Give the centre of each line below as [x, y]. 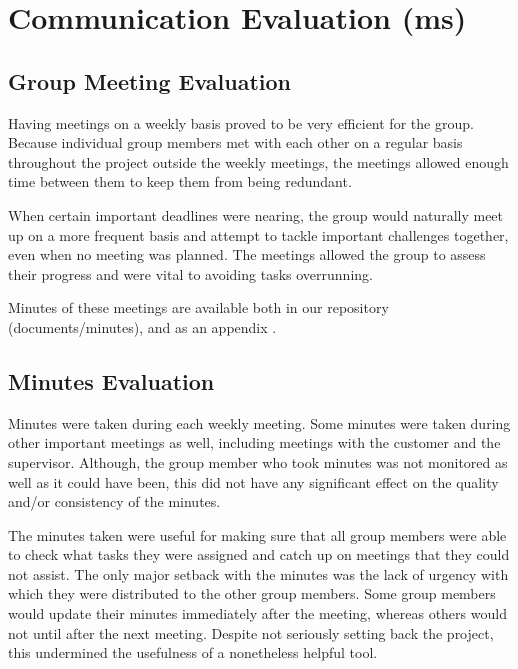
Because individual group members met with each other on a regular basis [235, 142]
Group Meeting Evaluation [150, 80]
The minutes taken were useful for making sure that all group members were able [257, 534]
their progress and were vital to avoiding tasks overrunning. [190, 273]
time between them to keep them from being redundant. [180, 181]
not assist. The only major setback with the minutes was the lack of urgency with [258, 573]
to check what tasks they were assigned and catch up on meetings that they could [259, 554]
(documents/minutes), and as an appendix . [142, 326]
